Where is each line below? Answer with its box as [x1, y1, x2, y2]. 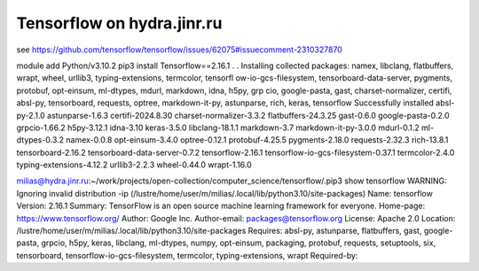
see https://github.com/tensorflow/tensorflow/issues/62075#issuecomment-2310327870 [16, 44, 343, 55]
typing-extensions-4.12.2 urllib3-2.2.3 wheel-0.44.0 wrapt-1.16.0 [16, 159, 252, 170]
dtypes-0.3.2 [16, 135, 65, 145]
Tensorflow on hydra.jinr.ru [16, 13, 223, 33]
